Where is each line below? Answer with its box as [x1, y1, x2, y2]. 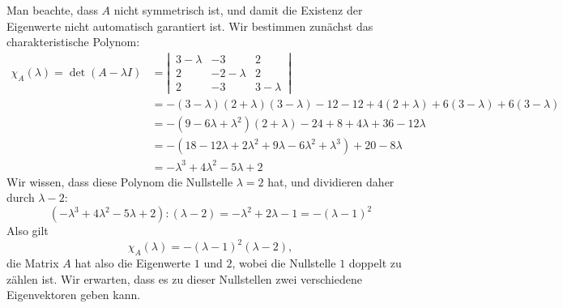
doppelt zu [348, 255, 402, 272]
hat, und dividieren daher [267, 173, 395, 190]
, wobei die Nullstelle [232, 255, 336, 272]
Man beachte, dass [6, 2, 98, 18]
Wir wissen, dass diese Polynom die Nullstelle [6, 173, 233, 190]
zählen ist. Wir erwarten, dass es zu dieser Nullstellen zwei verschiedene [6, 270, 362, 287]
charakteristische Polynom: [6, 33, 140, 50]
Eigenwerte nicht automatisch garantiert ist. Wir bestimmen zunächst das [6, 17, 373, 34]
